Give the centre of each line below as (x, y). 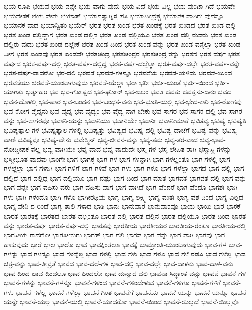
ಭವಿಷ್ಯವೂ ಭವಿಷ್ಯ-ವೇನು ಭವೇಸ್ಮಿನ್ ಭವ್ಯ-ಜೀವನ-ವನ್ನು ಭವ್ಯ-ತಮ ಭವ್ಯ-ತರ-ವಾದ (108, 139)
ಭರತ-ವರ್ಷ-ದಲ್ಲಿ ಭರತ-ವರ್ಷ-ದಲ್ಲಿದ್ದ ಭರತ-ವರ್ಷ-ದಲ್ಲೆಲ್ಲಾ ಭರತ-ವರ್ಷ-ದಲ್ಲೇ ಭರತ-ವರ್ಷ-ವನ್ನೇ (132, 63)
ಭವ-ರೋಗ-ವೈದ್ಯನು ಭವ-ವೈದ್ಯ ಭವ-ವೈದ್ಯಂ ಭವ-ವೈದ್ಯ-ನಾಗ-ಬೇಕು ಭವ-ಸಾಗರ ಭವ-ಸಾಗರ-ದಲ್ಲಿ (110, 111)
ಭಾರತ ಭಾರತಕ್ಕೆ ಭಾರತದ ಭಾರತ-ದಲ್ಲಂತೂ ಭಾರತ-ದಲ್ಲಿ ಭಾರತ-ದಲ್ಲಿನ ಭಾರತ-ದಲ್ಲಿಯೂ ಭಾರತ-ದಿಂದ (117, 216)
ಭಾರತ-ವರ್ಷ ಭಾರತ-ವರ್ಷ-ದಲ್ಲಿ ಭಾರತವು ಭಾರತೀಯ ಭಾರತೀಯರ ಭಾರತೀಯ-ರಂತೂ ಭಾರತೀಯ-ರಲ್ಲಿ (132, 225)
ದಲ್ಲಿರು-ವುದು (19, 44)
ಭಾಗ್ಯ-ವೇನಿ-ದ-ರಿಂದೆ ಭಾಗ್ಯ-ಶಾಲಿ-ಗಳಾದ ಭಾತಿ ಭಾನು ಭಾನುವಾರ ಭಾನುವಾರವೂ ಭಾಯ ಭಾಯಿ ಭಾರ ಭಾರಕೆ (122, 206)
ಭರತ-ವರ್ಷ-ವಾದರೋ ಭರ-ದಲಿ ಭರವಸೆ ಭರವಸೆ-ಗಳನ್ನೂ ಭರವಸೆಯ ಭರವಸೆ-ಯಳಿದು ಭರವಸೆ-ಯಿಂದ (118, 73)
